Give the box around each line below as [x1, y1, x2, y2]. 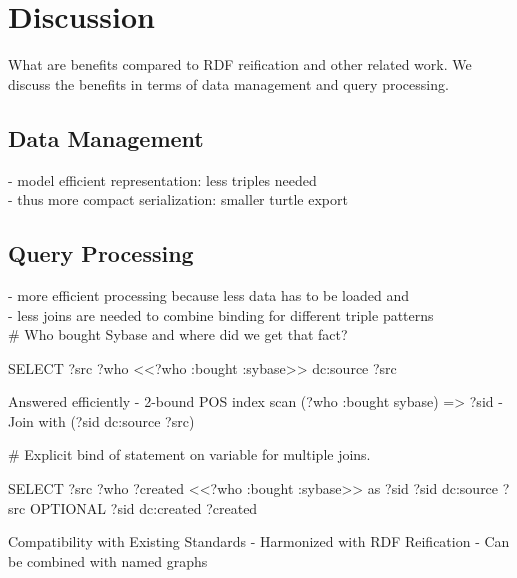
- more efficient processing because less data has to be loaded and [8, 284, 410, 305]
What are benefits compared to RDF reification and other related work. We [8, 54, 472, 75]
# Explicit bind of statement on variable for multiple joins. [8, 444, 371, 465]
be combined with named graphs [8, 550, 208, 571]
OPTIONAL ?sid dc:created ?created [29, 497, 258, 518]
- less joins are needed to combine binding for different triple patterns [8, 304, 434, 325]
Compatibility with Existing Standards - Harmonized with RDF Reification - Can [8, 531, 510, 552]
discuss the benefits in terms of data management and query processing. [8, 73, 449, 94]
